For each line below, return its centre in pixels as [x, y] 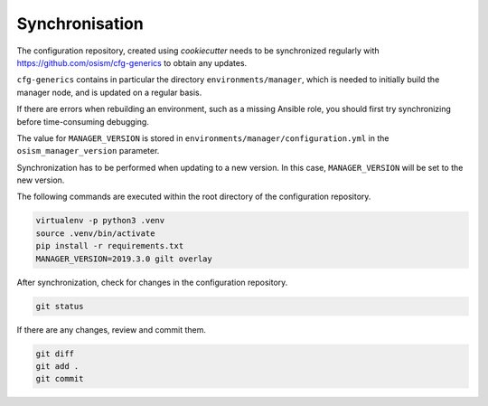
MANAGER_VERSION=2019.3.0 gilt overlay [124, 259]
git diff [55, 354]
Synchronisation [80, 24]
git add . [57, 366]
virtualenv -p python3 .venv [100, 221]
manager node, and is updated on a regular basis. [109, 92]
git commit [60, 379]
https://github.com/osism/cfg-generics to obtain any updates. [132, 62]
